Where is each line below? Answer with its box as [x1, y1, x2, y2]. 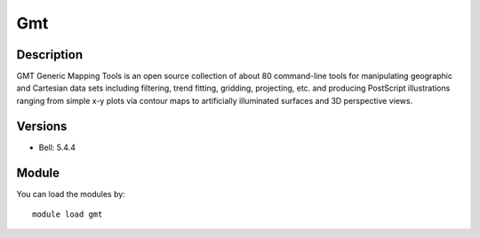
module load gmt [32, 210, 103, 219]
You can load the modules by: [16, 188, 126, 199]
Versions [16, 118, 68, 133]
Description [16, 47, 84, 62]
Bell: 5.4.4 [38, 142, 76, 153]
